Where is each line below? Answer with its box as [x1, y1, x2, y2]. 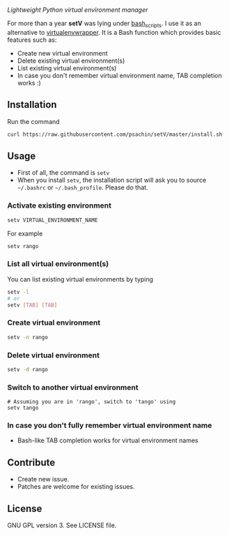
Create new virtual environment [17, 49, 108, 57]
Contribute [7, 456, 56, 468]
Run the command [7, 117, 61, 125]
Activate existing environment [7, 201, 112, 210]
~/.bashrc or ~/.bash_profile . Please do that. [17, 183, 148, 192]
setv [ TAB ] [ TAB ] [7, 302, 58, 309]
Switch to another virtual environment [7, 382, 139, 392]
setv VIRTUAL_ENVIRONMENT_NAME [7, 217, 98, 224]
